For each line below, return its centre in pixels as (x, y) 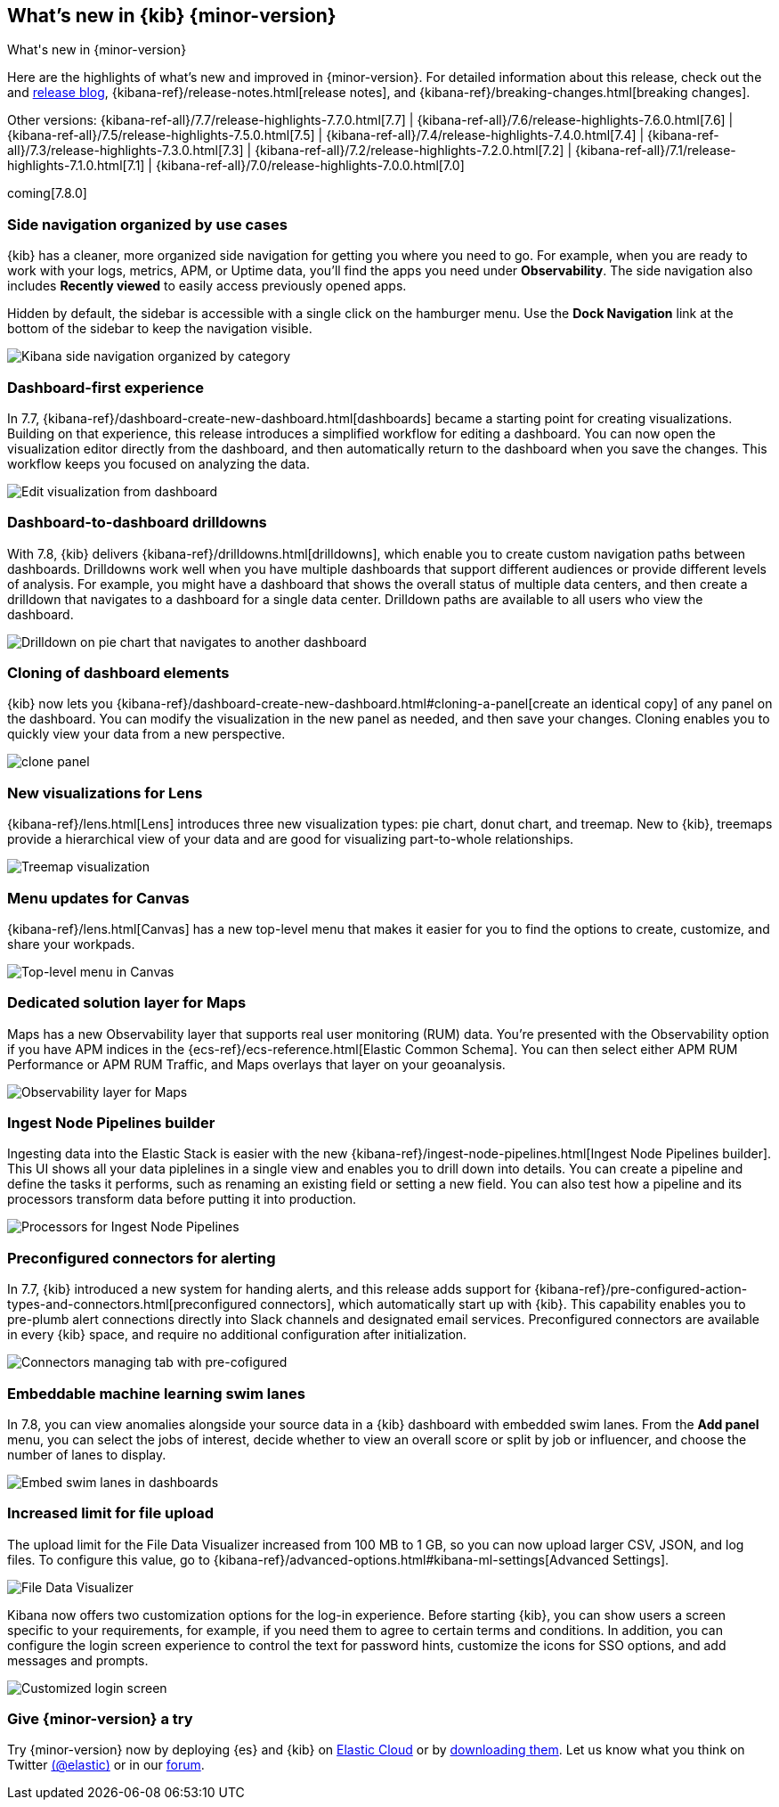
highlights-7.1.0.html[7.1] (76, 166)
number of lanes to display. (87, 1454)
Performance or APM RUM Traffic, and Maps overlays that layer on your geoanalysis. (256, 1064)
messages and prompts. (78, 1660)
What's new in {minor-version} (97, 50)
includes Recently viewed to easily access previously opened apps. (207, 286)
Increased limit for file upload (111, 1513)
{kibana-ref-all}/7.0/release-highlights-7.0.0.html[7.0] (310, 166)
